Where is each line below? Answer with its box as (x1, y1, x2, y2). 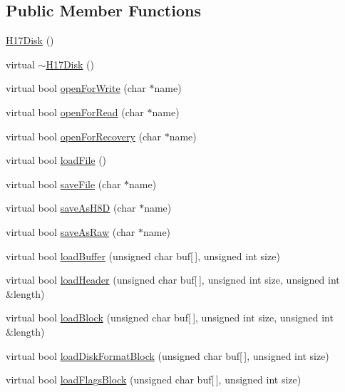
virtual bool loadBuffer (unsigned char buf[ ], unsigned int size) (6, 248, 280, 263)
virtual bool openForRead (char (6, 104, 144, 119)
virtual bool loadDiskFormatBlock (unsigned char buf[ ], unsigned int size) (6, 348, 329, 363)
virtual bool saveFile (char (6, 176, 121, 191)
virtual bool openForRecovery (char (6, 128, 161, 143)
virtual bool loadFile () (6, 153, 107, 167)
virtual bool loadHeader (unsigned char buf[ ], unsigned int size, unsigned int (6, 272, 340, 287)
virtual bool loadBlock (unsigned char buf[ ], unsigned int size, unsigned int (6, 310, 334, 325)
